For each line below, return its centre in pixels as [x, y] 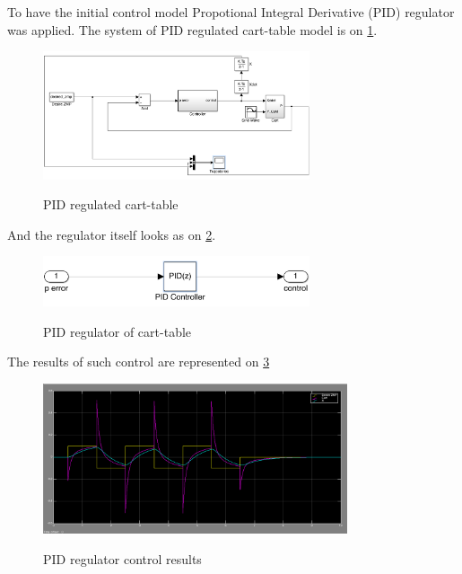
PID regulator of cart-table [118, 331]
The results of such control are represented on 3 [139, 362]
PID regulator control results [122, 559]
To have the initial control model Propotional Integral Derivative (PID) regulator [231, 12]
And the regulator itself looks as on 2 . [112, 234]
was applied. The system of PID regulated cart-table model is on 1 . [192, 29]
